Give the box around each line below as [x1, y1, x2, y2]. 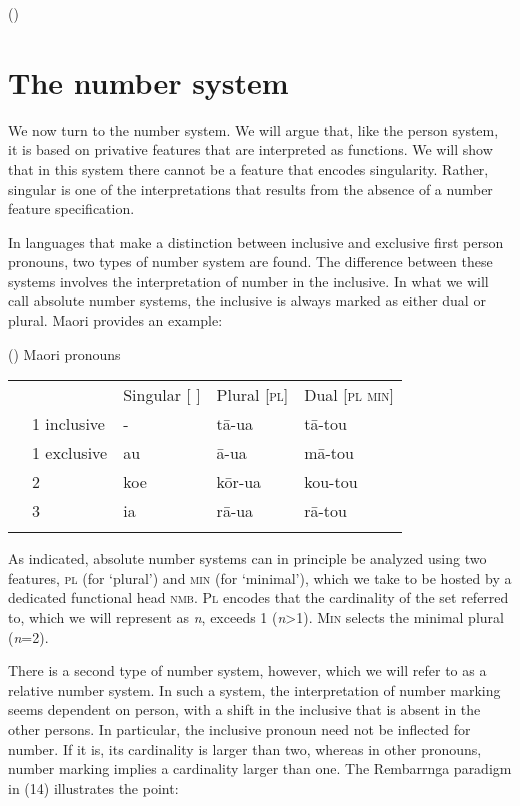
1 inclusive [32, 412, 105, 436]
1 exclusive [32, 441, 108, 465]
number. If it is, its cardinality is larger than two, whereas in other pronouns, [8, 738, 482, 759]
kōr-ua [216, 470, 262, 494]
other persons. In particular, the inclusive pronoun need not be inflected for [8, 719, 471, 739]
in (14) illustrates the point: [8, 777, 179, 798]
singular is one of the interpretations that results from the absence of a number [8, 178, 493, 199]
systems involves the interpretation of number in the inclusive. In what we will [8, 270, 489, 291]
